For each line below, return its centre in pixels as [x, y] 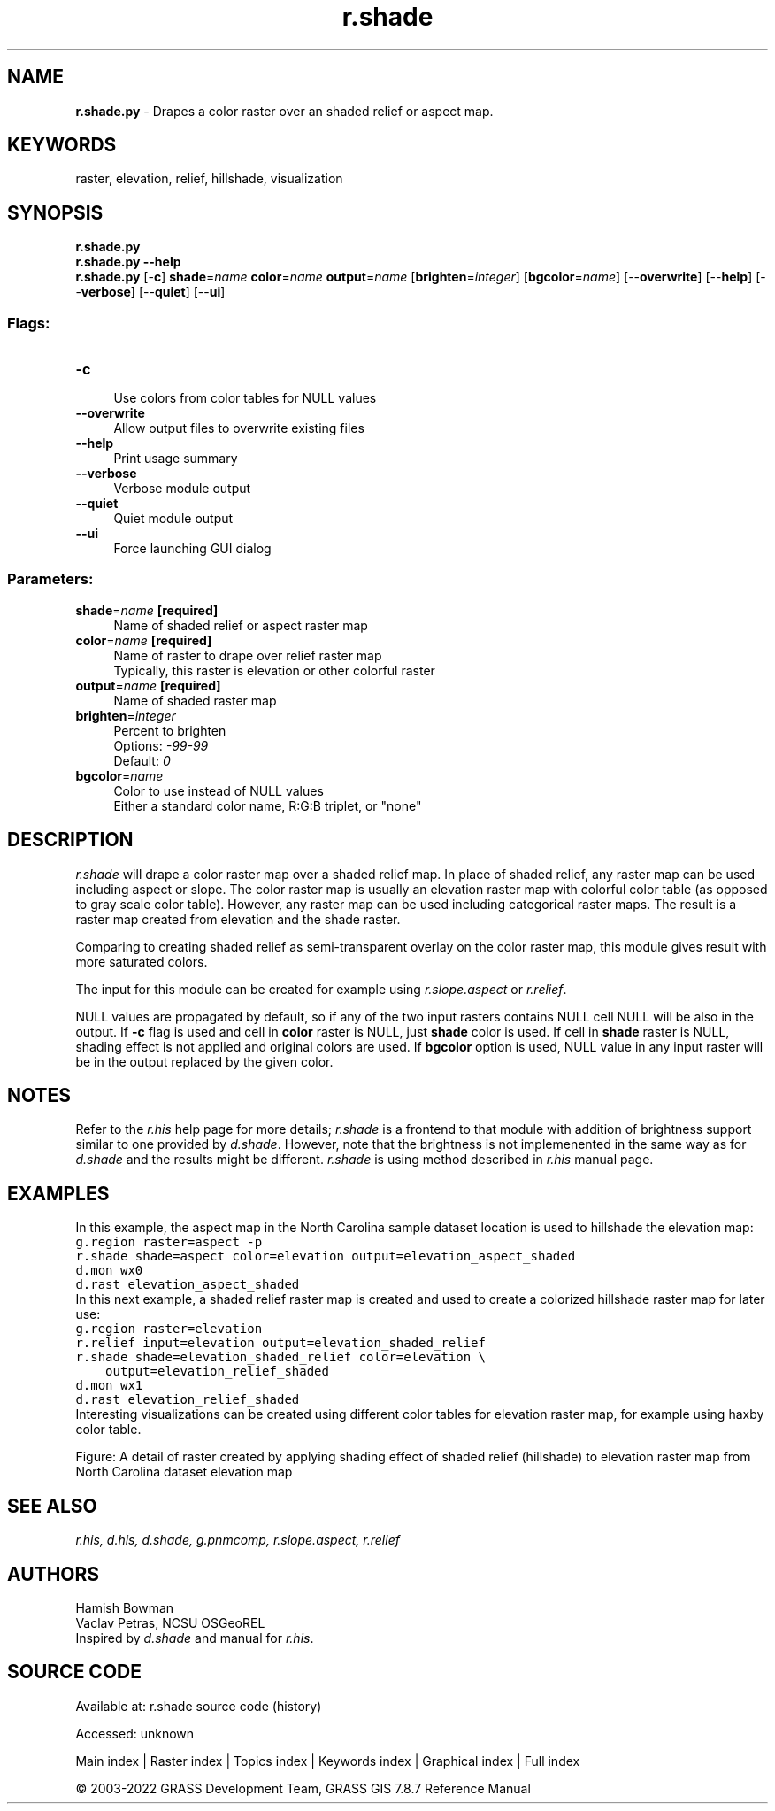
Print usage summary [176, 459]
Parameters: [50, 579]
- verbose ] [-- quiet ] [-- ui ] [150, 292]
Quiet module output [173, 519]
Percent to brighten [170, 730]
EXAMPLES [58, 1193]
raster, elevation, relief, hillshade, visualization [209, 179]
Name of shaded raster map [195, 700]
